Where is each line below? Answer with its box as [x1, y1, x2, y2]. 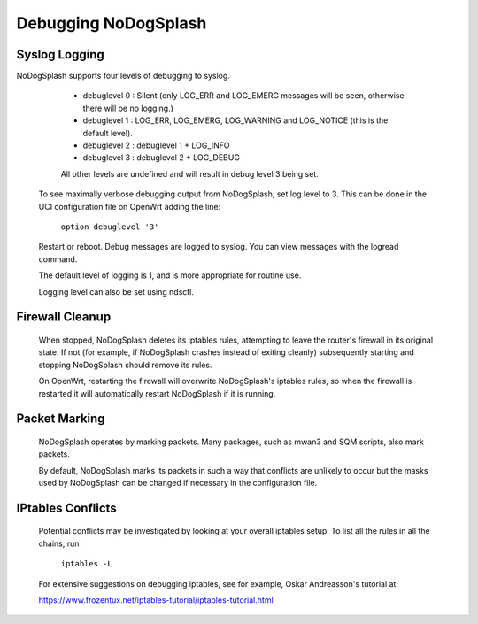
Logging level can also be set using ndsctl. [38, 286, 195, 297]
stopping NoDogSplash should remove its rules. [38, 359, 212, 370]
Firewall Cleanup [16, 310, 112, 325]
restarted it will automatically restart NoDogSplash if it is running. [38, 388, 276, 398]
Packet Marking [16, 412, 105, 427]
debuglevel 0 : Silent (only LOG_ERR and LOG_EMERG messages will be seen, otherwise [82, 90, 405, 101]
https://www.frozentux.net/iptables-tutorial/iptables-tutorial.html [38, 595, 274, 605]
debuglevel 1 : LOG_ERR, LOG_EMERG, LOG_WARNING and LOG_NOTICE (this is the [82, 115, 389, 126]
